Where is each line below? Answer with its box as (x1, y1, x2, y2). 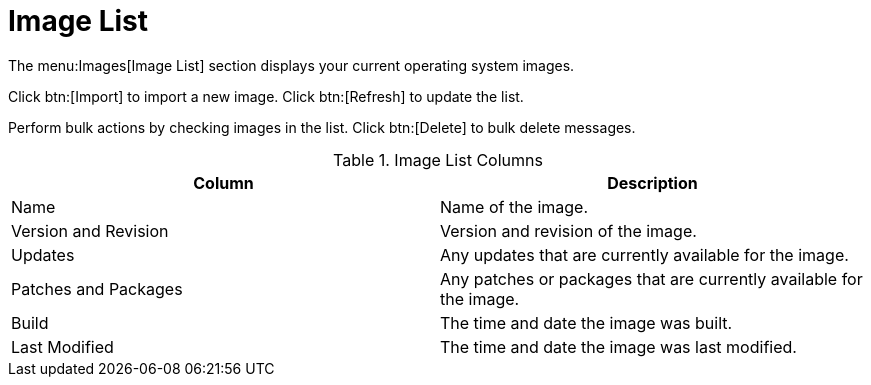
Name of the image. (440, 196, 589, 217)
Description (607, 172, 698, 193)
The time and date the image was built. (440, 312, 733, 333)
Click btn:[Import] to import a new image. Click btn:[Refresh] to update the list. (8, 87, 524, 105)
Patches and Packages (11, 278, 183, 299)
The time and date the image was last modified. (440, 336, 797, 357)
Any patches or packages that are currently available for (440, 268, 863, 289)
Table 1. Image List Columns (333, 149, 543, 170)
